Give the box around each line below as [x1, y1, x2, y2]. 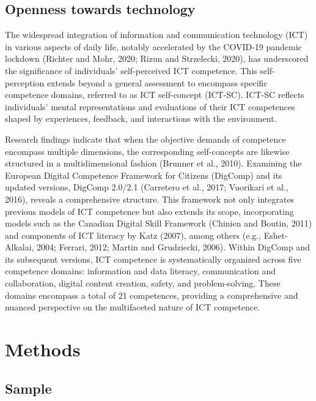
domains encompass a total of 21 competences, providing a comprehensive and [5, 288, 298, 301]
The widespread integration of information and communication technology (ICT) [5, 28, 308, 41]
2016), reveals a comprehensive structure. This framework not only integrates [5, 192, 295, 205]
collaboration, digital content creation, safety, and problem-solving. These [5, 277, 281, 290]
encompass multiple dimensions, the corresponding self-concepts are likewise [5, 144, 290, 157]
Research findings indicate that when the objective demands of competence [5, 132, 286, 145]
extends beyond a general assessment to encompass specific [46, 76, 268, 89]
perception [5, 76, 45, 89]
